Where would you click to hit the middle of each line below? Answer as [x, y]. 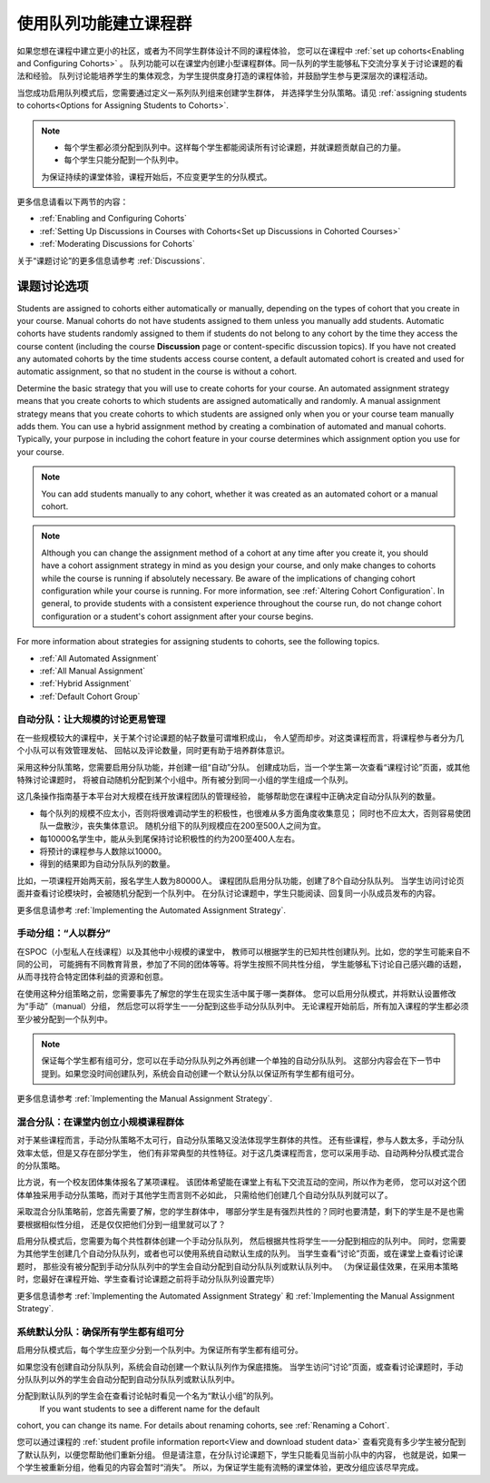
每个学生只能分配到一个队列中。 [123, 160]
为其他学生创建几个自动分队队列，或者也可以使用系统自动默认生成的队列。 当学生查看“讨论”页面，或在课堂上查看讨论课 [240, 1253]
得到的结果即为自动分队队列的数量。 [107, 864]
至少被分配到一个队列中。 [64, 1019]
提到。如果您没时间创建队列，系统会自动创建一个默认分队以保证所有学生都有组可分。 [200, 1073]
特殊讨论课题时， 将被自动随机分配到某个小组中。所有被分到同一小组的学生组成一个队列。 [185, 780]
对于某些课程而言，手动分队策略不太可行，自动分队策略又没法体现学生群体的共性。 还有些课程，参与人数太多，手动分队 [240, 1140]
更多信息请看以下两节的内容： [73, 202]
